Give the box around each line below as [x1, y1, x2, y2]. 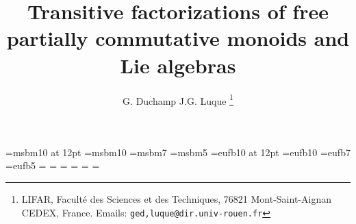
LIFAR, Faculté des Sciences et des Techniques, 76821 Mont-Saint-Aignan [21, 191, 331, 206]
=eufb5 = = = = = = [5, 158, 100, 173]
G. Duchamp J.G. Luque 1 [123, 91, 233, 108]
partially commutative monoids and [6, 24, 350, 52]
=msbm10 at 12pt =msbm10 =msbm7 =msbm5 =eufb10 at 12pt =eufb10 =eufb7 [5, 145, 351, 159]
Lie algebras [120, 51, 236, 79]
